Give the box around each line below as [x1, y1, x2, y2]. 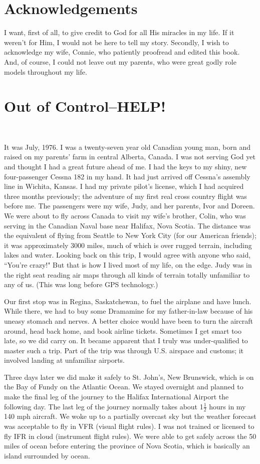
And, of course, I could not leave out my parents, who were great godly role [4, 56, 236, 67]
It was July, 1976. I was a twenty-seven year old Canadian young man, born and [4, 141, 251, 152]
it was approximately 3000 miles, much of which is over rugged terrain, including [4, 240, 252, 250]
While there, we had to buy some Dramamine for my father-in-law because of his [4, 306, 253, 316]
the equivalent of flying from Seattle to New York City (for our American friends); [4, 230, 256, 241]
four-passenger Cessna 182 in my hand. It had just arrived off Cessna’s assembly [4, 171, 250, 181]
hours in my [209, 401, 246, 411]
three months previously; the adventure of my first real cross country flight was [4, 190, 247, 201]
